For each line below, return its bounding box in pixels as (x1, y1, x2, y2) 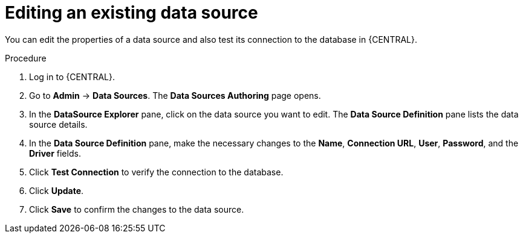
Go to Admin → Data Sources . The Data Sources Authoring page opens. (29, 90, 321, 101)
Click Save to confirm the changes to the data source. (29, 204, 244, 215)
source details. (29, 119, 88, 130)
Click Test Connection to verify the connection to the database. (29, 166, 284, 177)
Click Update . (29, 185, 84, 196)
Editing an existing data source (5, 2, 258, 23)
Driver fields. (29, 148, 81, 158)
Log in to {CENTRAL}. (29, 71, 115, 82)
